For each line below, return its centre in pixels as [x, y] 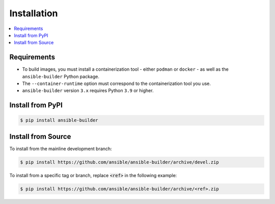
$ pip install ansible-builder [59, 120]
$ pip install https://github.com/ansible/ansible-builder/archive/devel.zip [119, 162]
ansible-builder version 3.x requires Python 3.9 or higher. [88, 91]
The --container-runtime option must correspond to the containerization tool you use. [117, 83]
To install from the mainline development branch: [61, 149]
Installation [34, 13]
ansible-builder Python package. [61, 76]
